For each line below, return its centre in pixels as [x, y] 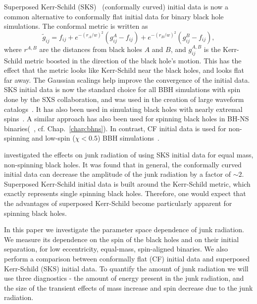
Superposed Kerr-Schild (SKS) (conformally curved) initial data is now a [116, 6]
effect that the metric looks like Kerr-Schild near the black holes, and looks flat [124, 70]
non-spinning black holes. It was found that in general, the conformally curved [123, 164]
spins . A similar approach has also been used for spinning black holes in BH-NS [127, 119]
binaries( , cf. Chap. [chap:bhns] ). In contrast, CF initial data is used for [115, 128]
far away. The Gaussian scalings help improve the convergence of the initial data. [127, 79]
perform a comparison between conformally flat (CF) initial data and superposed [127, 258]
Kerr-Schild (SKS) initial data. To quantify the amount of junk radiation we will [126, 268]
